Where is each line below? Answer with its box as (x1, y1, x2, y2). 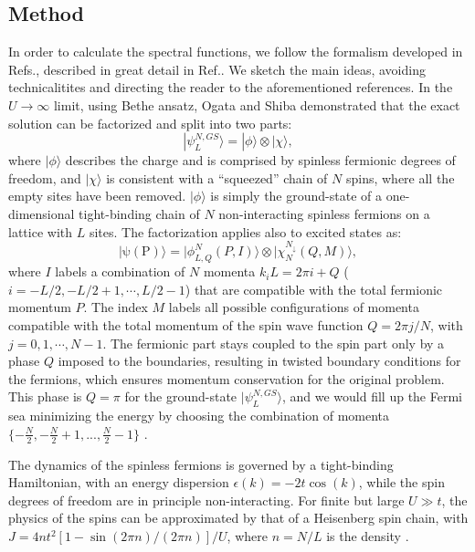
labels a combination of (55, 262, 185, 281)
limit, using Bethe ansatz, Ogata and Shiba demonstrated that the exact (53, 95, 460, 114)
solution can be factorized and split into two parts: (8, 113, 292, 132)
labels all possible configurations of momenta (168, 297, 419, 317)
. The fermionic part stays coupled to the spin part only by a (102, 333, 445, 352)
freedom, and (8, 168, 81, 187)
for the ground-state (124, 387, 237, 406)
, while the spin (358, 473, 445, 492)
